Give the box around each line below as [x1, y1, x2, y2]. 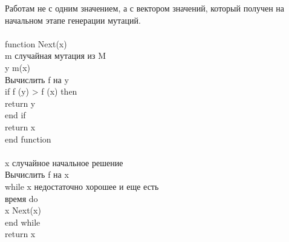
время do [5, 192, 38, 204]
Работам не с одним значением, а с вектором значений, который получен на [5, 2, 285, 14]
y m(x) [5, 61, 30, 73]
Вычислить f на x [5, 168, 69, 181]
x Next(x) [5, 204, 41, 217]
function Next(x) [5, 37, 67, 50]
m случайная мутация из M [5, 49, 106, 62]
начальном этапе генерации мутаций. [5, 13, 141, 26]
